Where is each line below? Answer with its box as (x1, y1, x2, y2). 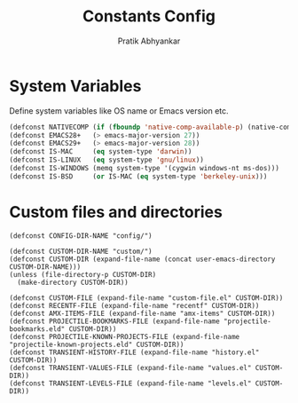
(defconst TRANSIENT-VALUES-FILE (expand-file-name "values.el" (9, 363, 252, 372)
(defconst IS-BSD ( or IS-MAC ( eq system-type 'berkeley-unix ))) (9, 171, 268, 181)
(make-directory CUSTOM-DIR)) (17, 278, 129, 287)
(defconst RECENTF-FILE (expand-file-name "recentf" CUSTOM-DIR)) (9, 301, 260, 310)
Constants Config (82, 6, 216, 27)
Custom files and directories (9, 202, 223, 222)
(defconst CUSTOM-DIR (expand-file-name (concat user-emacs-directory (9, 255, 276, 264)
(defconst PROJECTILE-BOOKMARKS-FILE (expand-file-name (9, 317, 220, 326)
